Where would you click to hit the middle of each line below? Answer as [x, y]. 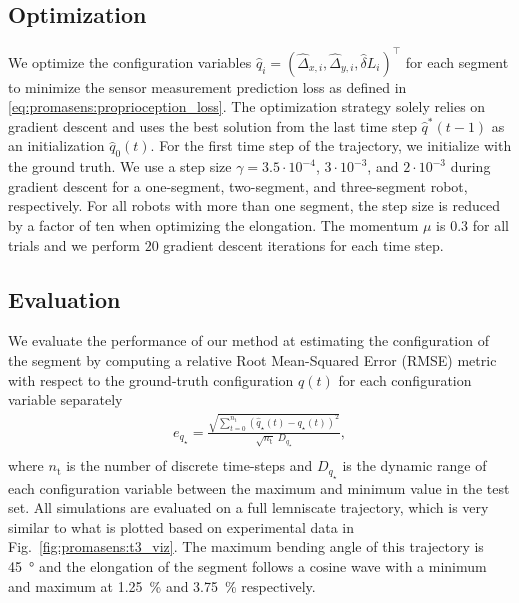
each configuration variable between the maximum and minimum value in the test [259, 487]
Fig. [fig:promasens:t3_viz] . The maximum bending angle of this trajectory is [246, 546]
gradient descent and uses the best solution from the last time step [212, 125]
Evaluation [64, 298]
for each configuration [405, 379]
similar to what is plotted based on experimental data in [181, 526]
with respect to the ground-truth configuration [151, 379]
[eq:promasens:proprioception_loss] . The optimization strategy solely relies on [247, 106]
